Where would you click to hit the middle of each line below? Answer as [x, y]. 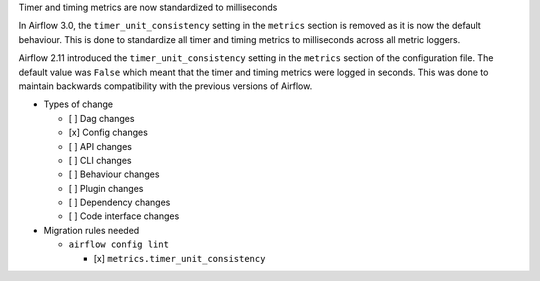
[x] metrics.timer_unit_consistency [179, 258]
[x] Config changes [108, 132]
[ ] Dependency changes [119, 202]
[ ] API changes [100, 146]
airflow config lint [119, 244]
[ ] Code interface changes [124, 216]
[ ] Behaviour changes [114, 174]
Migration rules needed [91, 230]
